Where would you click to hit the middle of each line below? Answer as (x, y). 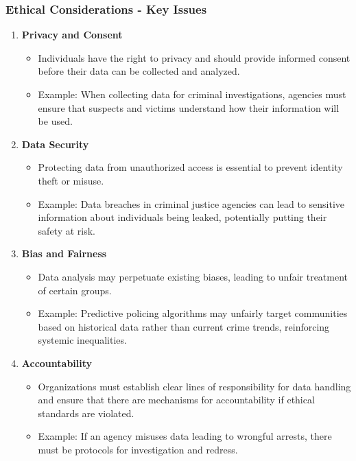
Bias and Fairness (64, 253)
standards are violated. (86, 413)
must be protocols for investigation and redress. (138, 449)
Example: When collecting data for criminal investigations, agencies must (192, 94)
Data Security (55, 144)
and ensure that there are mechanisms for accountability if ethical (176, 400)
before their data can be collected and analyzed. (139, 71)
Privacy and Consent (72, 35)
